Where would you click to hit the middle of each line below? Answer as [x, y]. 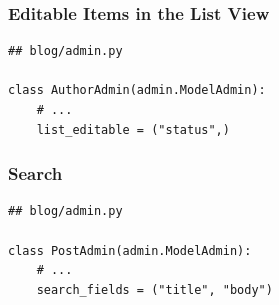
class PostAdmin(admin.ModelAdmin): [130, 250]
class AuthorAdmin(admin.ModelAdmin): [137, 90]
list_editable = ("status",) [133, 129]
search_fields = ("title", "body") [154, 289]
